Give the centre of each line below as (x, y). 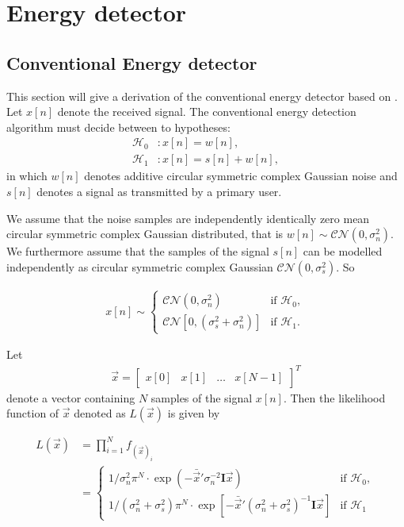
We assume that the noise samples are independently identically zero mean (188, 218)
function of (33, 413)
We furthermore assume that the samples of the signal (138, 251)
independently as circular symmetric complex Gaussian (140, 266)
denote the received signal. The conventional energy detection (207, 112)
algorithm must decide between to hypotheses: (118, 127)
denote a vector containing (71, 397)
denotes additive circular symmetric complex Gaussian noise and (241, 176)
